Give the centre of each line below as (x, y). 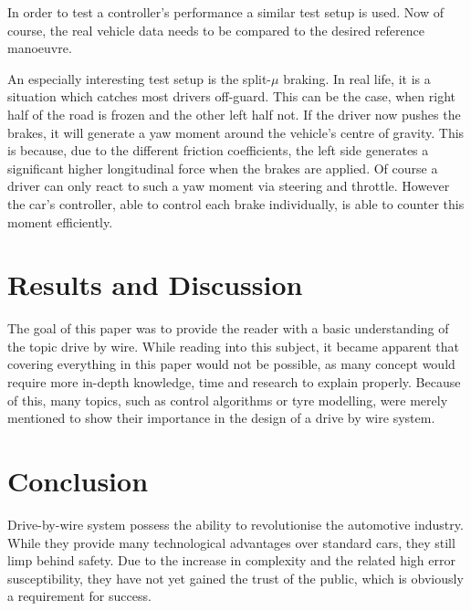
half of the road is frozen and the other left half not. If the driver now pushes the (234, 114)
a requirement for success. (79, 596)
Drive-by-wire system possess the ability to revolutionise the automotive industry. (235, 524)
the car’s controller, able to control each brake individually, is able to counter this (236, 203)
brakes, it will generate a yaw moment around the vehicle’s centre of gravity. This (236, 132)
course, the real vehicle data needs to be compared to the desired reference (216, 30)
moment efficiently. (60, 221)
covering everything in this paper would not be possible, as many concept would (231, 364)
